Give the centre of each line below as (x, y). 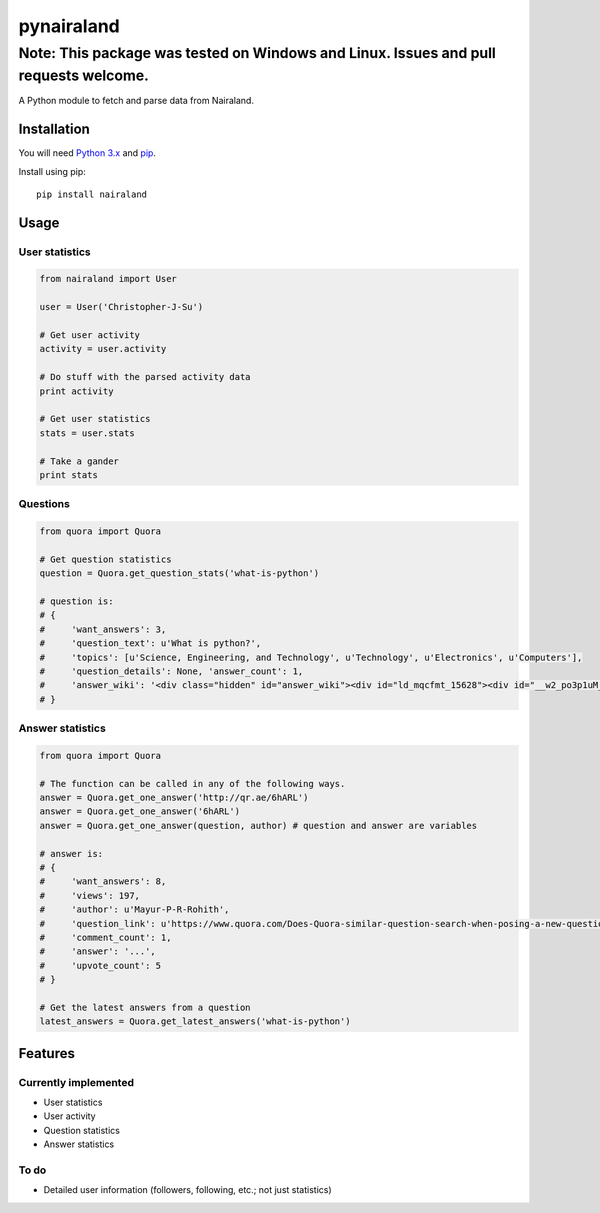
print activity (76, 391)
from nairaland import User (108, 279)
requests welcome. (84, 75)
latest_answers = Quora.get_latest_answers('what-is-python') (195, 1021)
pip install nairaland (92, 194)
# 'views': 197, (89, 895)
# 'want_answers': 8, (103, 881)
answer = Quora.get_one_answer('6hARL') (139, 811)
